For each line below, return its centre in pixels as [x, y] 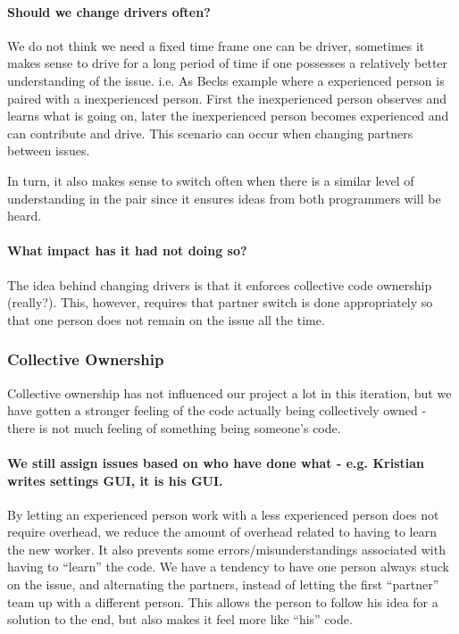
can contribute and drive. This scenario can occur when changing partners [210, 133]
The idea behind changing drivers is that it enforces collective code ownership [220, 284]
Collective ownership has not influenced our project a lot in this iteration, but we [229, 392]
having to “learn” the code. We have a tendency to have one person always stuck [228, 567]
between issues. [49, 150]
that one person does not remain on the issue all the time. [166, 319]
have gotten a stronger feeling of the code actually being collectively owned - [217, 410]
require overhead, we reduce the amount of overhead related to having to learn [222, 532]
